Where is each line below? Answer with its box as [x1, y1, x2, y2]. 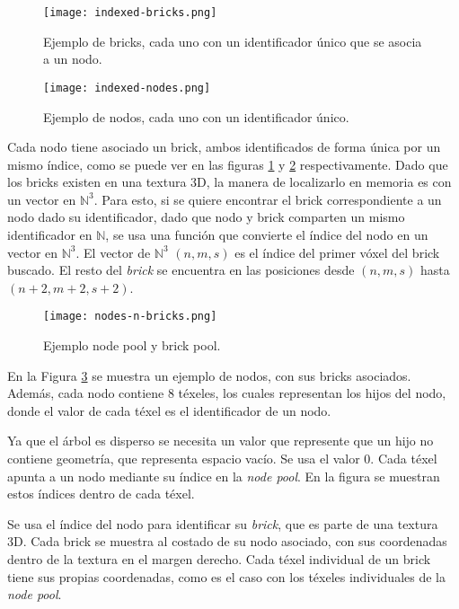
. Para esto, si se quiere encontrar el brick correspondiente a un [93, 190, 442, 208]
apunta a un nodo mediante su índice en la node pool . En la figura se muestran [7, 466, 440, 485]
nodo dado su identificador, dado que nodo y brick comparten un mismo [7, 207, 405, 226]
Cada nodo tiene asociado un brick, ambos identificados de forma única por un [7, 137, 441, 156]
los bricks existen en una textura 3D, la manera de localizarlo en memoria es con [7, 172, 452, 191]
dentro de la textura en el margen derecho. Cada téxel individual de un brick [7, 550, 431, 569]
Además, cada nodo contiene [7, 384, 164, 402]
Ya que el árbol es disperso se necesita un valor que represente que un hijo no [7, 431, 434, 450]
